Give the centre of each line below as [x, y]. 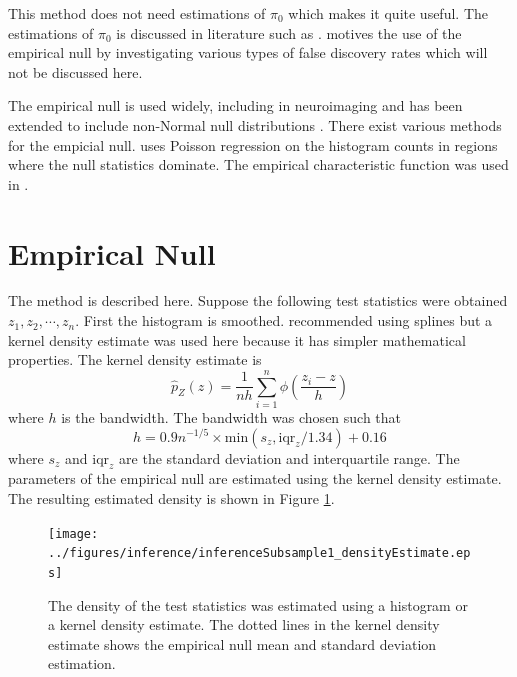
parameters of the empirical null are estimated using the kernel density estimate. [255, 478]
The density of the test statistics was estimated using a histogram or [258, 604]
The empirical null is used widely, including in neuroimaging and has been [235, 105]
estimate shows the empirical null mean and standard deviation [242, 643]
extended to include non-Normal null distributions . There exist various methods [255, 124]
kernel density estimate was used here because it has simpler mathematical [237, 339]
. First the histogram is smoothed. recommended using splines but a [284, 320]
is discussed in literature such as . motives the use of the [289, 32]
